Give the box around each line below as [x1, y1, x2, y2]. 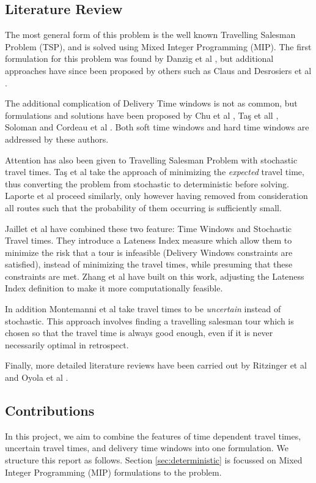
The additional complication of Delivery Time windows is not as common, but [5, 97, 298, 110]
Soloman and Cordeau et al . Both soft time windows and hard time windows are [5, 121, 309, 133]
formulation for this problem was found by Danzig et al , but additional [5, 52, 274, 65]
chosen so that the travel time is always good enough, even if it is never [5, 326, 273, 339]
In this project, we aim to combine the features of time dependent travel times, [5, 429, 301, 442]
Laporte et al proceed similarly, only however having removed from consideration [5, 189, 308, 202]
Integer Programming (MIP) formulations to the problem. [5, 465, 222, 478]
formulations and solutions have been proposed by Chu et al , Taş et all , [5, 108, 279, 121]
